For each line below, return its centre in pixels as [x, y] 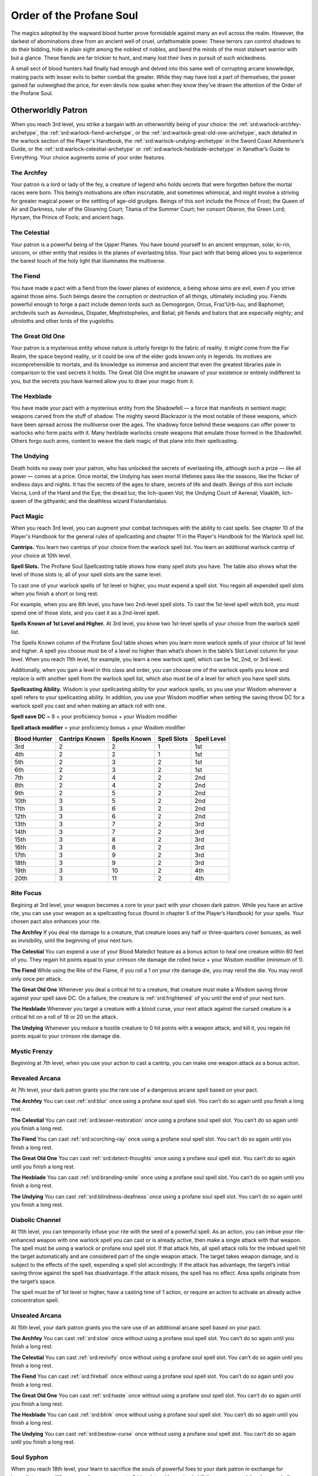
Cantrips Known [82, 739]
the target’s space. [33, 1281]
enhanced [23, 1240]
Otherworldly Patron [49, 110]
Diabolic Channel [36, 1220]
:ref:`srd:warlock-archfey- [270, 125]
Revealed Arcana [36, 1079]
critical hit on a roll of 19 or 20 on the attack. [64, 1017]
